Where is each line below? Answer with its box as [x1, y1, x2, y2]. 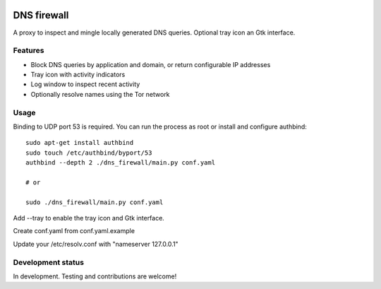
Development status [13, 257, 85, 267]
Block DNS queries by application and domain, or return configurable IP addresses [30, 60, 271, 69]
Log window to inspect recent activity [30, 80, 140, 88]
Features [13, 46, 44, 56]
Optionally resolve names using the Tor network [30, 90, 170, 98]
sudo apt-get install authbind [25, 138, 134, 147]
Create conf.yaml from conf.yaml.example [13, 227, 135, 235]
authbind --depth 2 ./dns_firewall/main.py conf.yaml [25, 159, 215, 167]
